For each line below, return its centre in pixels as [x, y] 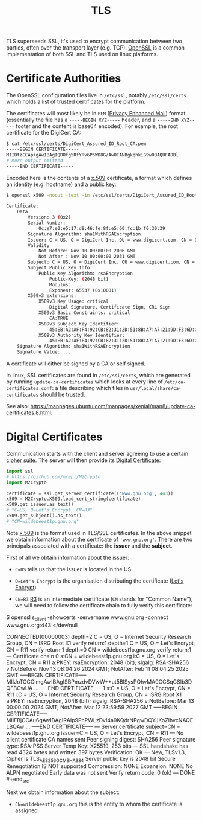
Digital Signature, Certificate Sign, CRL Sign [110, 307]
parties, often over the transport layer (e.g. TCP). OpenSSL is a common [96, 48]
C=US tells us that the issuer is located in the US [73, 569]
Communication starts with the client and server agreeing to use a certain [97, 453]
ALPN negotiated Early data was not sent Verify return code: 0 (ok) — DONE [101, 773]
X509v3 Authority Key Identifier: [81, 335]
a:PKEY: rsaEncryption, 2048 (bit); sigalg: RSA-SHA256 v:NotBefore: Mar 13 [100, 700]
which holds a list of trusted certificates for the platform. [76, 102]
